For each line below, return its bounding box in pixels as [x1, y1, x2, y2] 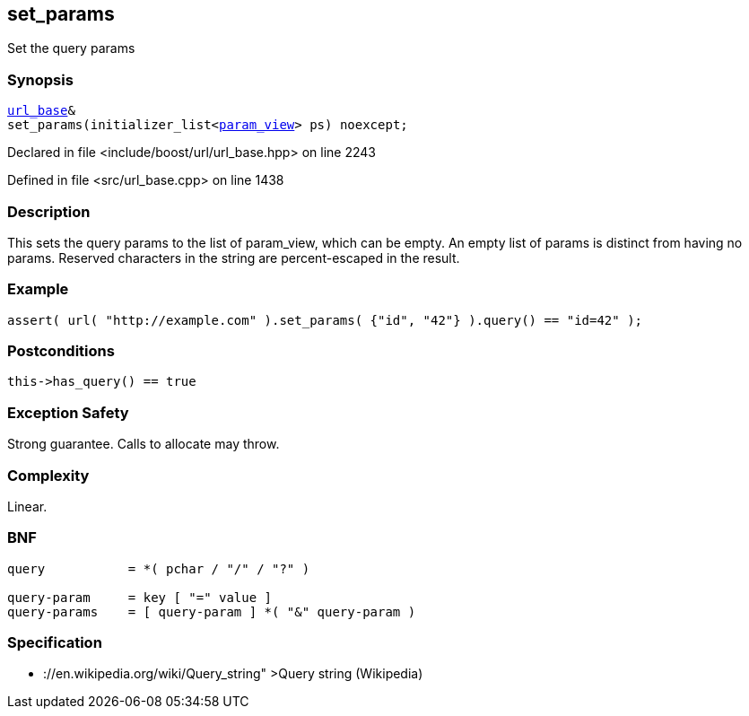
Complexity [7, 466, 90, 485]
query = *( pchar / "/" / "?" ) [7, 561, 310, 576]
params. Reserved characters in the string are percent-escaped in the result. [7, 249, 460, 266]
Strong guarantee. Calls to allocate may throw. [7, 436, 280, 452]
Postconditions [7, 342, 115, 361]
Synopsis [7, 70, 74, 89]
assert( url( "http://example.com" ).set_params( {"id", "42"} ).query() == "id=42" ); [7, 312, 643, 327]
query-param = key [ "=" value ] [7, 589, 273, 605]
